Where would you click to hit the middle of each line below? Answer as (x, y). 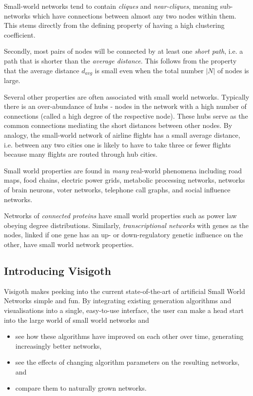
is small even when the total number (149, 70)
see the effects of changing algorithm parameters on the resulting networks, (127, 362)
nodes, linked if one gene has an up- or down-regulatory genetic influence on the (124, 235)
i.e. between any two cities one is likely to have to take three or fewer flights (117, 144)
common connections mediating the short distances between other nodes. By (118, 125)
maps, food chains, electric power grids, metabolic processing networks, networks (125, 180)
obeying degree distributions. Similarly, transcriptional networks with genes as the (126, 225)
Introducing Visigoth (58, 270)
